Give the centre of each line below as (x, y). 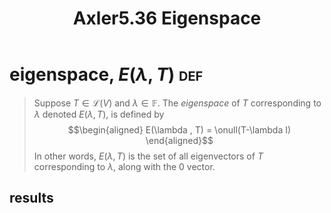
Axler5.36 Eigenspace (167, 18)
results (31, 198)
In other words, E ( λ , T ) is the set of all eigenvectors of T (148, 156)
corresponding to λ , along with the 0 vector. (124, 166)
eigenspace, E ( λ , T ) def (106, 74)
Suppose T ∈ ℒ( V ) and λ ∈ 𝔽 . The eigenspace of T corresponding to (177, 103)
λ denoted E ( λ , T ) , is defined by (99, 114)
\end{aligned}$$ (179, 140)
